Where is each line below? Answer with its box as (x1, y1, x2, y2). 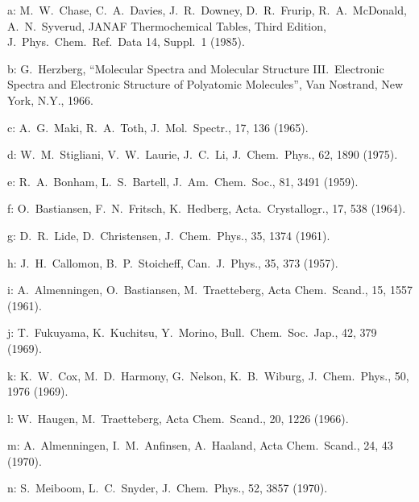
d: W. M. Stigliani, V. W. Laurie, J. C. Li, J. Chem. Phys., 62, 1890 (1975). (7, 146, 398, 163)
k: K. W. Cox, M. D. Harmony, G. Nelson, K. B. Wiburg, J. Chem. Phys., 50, (7, 367, 409, 384)
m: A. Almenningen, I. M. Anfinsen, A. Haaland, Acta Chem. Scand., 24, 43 (7, 437, 393, 454)
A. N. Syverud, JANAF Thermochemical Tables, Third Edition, (7, 17, 326, 34)
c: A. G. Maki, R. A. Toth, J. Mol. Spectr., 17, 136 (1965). (7, 118, 309, 135)
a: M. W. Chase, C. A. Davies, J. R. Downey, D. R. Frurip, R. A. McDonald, (7, 2, 407, 18)
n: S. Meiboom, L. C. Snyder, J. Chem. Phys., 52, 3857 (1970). (7, 479, 328, 496)
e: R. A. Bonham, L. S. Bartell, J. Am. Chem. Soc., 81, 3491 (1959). (7, 172, 359, 189)
